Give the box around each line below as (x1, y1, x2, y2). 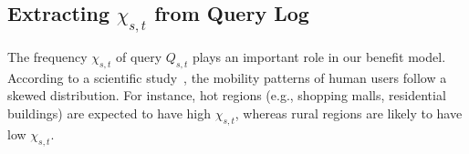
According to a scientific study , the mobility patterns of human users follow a (7, 67, 447, 87)
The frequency (7, 47, 88, 66)
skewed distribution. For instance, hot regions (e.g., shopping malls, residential (7, 86, 446, 105)
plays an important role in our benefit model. (192, 47, 446, 66)
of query (115, 47, 162, 66)
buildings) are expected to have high (7, 103, 211, 122)
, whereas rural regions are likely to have (234, 103, 463, 122)
